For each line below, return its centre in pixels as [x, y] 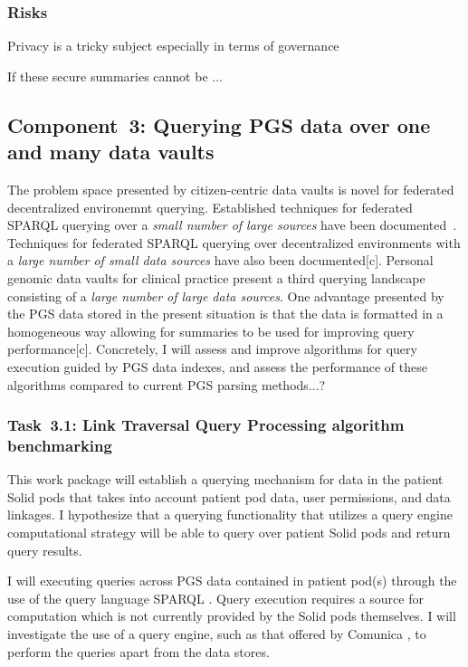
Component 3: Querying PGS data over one [219, 124]
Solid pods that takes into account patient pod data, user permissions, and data [229, 496]
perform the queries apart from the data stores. [138, 651]
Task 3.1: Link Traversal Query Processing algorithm [206, 425]
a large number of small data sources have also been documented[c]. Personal [220, 260]
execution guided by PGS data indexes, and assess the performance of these [217, 366]
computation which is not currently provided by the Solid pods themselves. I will [232, 616]
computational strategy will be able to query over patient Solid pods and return [229, 533]
